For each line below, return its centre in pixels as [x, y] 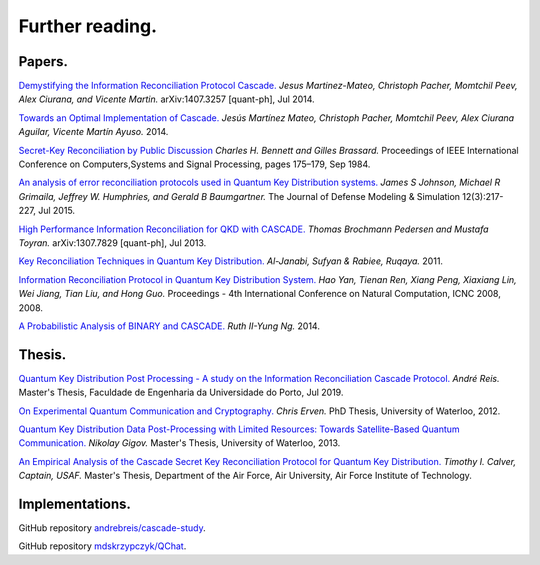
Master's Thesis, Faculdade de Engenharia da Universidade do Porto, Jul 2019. [181, 392]
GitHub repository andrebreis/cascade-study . [112, 528]
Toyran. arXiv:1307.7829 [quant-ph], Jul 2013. [112, 242]
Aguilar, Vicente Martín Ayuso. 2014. [93, 132]
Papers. [43, 61]
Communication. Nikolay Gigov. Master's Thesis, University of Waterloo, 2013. [179, 443]
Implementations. [75, 503]
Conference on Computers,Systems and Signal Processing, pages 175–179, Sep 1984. [194, 164]
